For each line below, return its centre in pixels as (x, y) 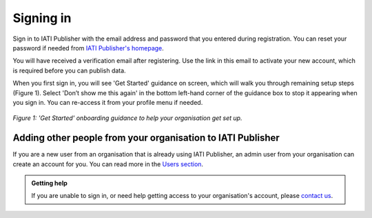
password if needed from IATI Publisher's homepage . (89, 48)
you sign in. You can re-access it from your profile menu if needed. (108, 102)
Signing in (42, 18)
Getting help (50, 183)
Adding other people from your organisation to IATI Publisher (146, 138)
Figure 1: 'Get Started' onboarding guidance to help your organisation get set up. (127, 118)
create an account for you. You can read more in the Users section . (108, 164)
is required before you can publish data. (70, 70)
